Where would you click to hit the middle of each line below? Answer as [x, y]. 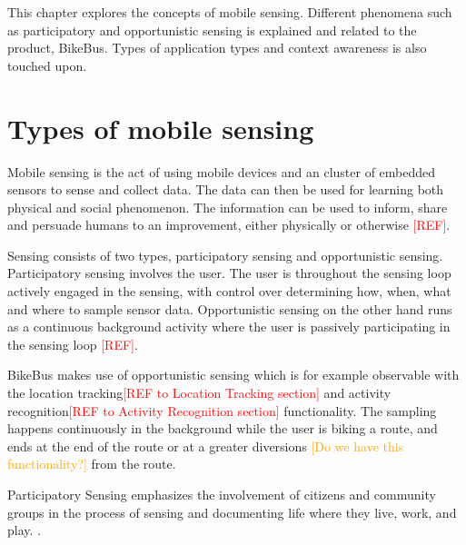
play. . [24, 530]
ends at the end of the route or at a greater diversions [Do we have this [206, 446]
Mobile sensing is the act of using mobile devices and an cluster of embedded [222, 171]
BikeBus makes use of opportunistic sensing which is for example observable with [233, 375]
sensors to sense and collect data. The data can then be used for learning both [226, 189]
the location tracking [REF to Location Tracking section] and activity [199, 393]
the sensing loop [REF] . [73, 344]
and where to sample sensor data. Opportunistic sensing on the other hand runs [230, 308]
